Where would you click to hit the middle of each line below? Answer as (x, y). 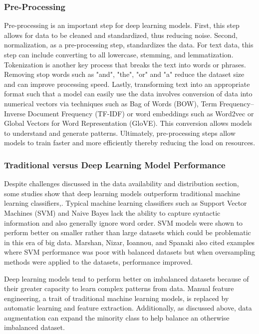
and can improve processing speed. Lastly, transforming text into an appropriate (127, 84)
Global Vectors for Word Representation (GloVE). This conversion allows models (128, 123)
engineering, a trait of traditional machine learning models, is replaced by (117, 298)
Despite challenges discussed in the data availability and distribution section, (122, 183)
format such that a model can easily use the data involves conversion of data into (128, 94)
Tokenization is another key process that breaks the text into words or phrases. (125, 64)
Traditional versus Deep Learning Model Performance (115, 165)
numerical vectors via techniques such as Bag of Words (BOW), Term (111, 103)
